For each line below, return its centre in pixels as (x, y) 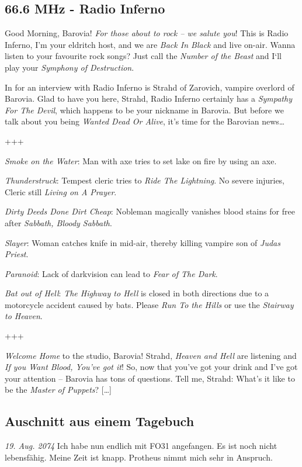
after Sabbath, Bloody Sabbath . (58, 222)
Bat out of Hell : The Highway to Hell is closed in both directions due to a (137, 293)
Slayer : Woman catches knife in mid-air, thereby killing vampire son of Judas (143, 242)
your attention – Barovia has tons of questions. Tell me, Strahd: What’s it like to (150, 378)
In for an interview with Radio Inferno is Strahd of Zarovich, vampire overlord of (150, 87)
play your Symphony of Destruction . (70, 67)
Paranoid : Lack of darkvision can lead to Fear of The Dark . (111, 273)
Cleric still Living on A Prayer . (61, 191)
